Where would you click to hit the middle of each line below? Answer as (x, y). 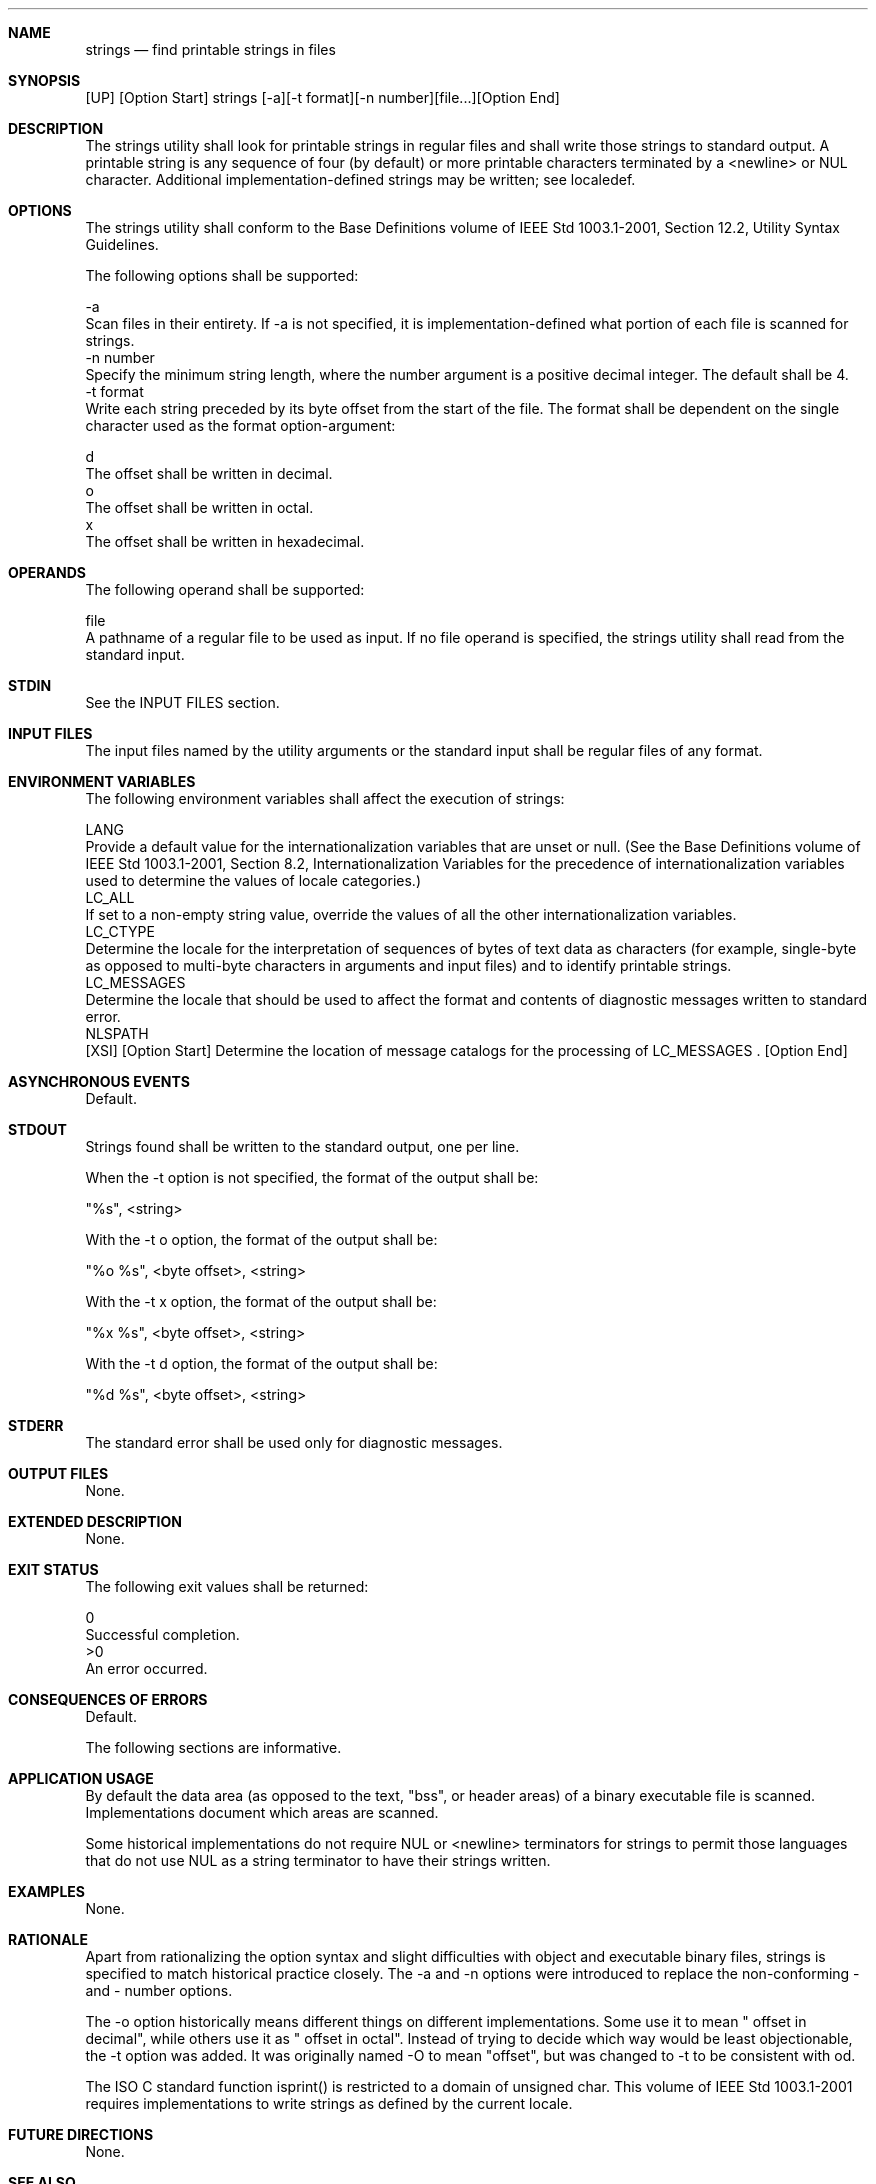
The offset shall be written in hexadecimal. (225, 541)
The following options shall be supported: (222, 275)
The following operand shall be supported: (225, 589)
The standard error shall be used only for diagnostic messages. (294, 1442)
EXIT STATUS (53, 1569)
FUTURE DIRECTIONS (81, 2134)
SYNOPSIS (44, 80)
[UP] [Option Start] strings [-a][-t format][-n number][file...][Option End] (322, 97)
